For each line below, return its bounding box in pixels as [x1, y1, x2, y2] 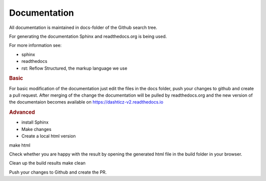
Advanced [9, 109, 35, 116]
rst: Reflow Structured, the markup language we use [21, 65, 128, 71]
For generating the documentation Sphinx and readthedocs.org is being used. [9, 33, 167, 39]
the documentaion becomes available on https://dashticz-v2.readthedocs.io [9, 99, 164, 105]
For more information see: [9, 42, 62, 49]
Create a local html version [21, 133, 76, 139]
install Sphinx [21, 119, 49, 125]
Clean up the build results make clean [9, 160, 86, 166]
